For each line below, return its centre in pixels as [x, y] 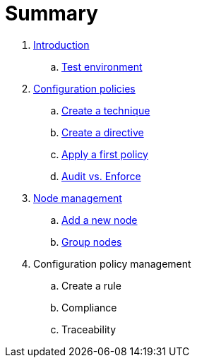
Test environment [102, 66]
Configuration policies [84, 88]
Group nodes [92, 242]
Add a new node [100, 220]
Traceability [89, 329]
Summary [52, 13]
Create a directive [103, 132]
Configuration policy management [112, 263]
